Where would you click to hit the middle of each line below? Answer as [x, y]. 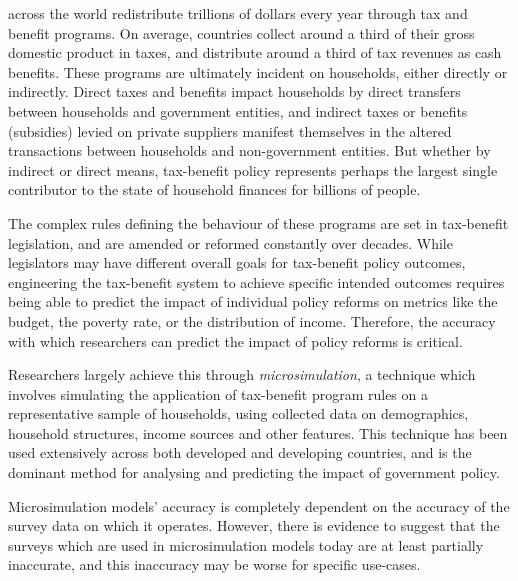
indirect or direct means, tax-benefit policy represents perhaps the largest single [253, 169]
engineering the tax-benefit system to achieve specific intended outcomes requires [256, 281]
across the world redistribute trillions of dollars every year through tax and [238, 13]
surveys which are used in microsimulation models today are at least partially [246, 544]
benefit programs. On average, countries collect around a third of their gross [241, 32]
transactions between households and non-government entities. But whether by [249, 150]
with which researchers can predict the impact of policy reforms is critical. [235, 340]
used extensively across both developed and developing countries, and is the [240, 452]
